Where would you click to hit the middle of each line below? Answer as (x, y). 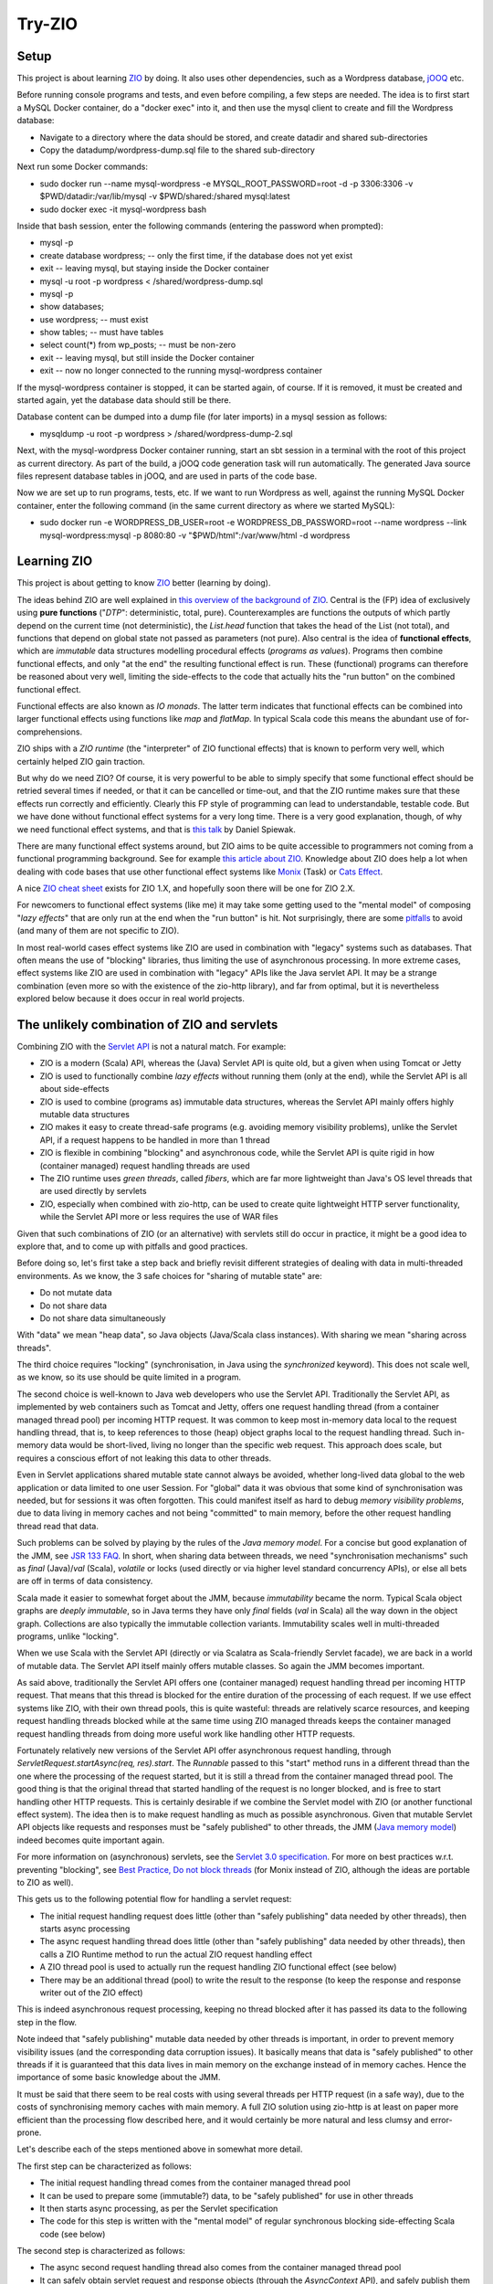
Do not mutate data (76, 1293)
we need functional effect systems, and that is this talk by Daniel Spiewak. (156, 829)
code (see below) (73, 2234)
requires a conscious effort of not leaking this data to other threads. (144, 1458)
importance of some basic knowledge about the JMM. (119, 2078)
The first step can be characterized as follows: (104, 2166)
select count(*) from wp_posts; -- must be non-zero (138, 345)
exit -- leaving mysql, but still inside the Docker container (147, 357)
